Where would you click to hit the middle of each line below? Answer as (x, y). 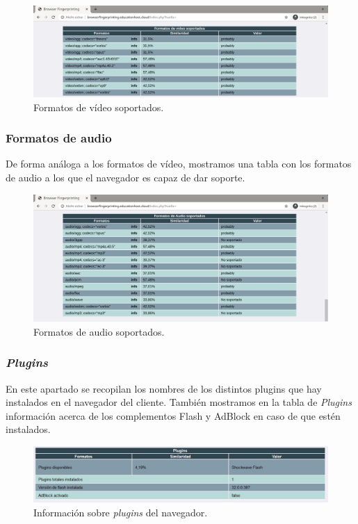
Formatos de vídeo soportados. (99, 107)
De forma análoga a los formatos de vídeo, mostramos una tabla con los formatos (179, 164)
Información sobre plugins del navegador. (121, 512)
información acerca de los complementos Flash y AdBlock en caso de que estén (173, 415)
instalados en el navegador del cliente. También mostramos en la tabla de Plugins (179, 402)
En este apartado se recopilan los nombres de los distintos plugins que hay (164, 388)
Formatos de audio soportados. (99, 331)
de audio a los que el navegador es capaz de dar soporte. (125, 178)
